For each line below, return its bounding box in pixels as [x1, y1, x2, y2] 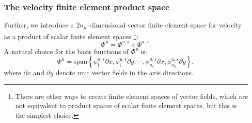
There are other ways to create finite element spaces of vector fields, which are [15, 91, 248, 101]
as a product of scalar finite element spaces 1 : [4, 29, 139, 41]
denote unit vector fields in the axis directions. [55, 68, 194, 78]
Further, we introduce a [4, 20, 74, 30]
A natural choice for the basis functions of [4, 46, 129, 56]
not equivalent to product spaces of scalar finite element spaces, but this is [15, 100, 237, 110]
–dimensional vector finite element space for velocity [87, 20, 242, 30]
